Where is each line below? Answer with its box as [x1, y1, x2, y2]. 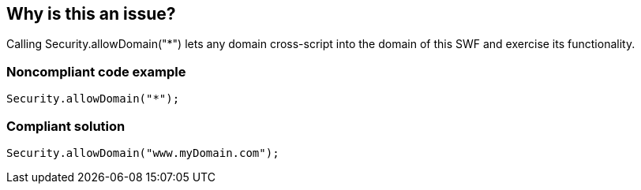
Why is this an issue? [6, 4, 176, 24]
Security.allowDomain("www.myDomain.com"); [6, 146, 279, 159]
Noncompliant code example [6, 63, 186, 80]
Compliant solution [6, 117, 126, 134]
